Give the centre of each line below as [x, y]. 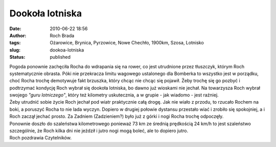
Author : [18, 35]
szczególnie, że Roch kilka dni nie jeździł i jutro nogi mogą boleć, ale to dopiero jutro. [99, 131]
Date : [15, 29]
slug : [15, 50]
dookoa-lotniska [67, 50]
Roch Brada [62, 35]
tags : [15, 43]
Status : [17, 57]
